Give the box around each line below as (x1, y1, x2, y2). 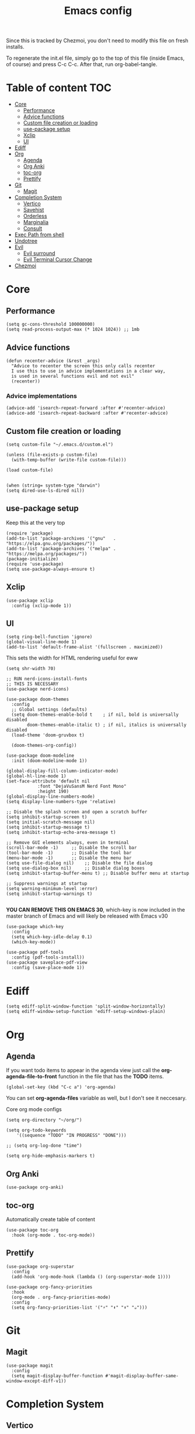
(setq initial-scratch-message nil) (6, 819, 95, 825)
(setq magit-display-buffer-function (11, 1373, 103, 1378)
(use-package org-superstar (6, 1263, 75, 1270)
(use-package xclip (6, 598, 54, 604)
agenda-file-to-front (6, 1073, 57, 1080)
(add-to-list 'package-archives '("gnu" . (6, 535, 116, 542)
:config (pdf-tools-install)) (11, 954, 85, 960)
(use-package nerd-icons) (6, 686, 69, 692)
